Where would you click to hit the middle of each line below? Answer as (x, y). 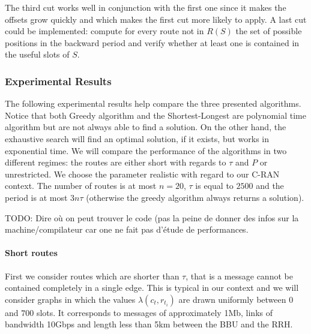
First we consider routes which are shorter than (92, 276)
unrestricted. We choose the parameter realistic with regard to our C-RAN (142, 174)
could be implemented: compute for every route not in (104, 31)
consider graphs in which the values (70, 299)
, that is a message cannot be (239, 276)
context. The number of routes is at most (81, 186)
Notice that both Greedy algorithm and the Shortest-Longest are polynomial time (155, 115)
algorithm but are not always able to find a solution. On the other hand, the (146, 127)
